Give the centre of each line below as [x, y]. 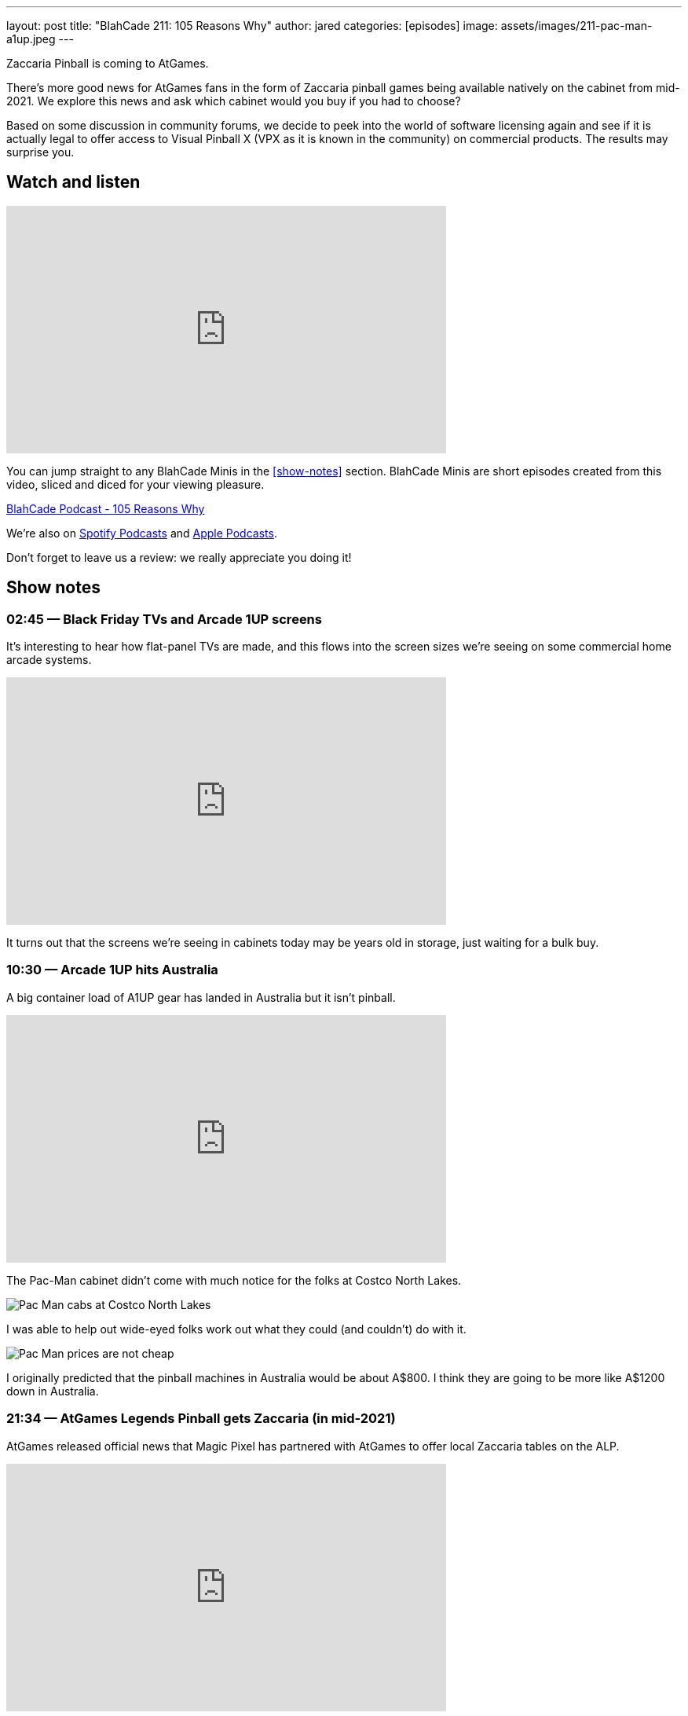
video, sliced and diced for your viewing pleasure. [135, 484]
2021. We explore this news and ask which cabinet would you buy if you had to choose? [234, 101]
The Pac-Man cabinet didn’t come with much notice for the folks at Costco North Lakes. [234, 1280]
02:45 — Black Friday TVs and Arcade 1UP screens [164, 619]
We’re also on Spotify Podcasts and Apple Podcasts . [142, 533]
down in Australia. [53, 1391]
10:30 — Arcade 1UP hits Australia [112, 970]
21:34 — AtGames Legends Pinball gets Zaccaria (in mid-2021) [201, 1419]
